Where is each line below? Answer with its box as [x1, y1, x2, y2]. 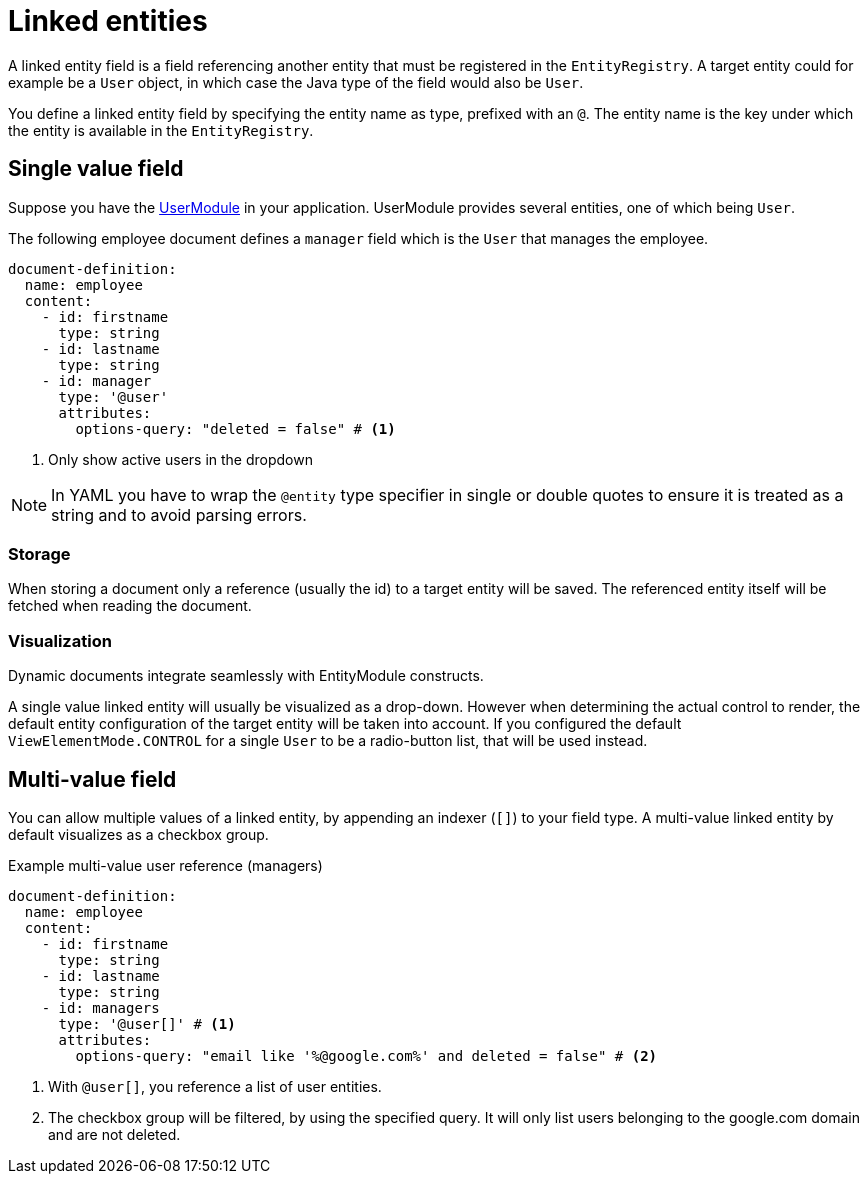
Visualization [8, 630, 112, 651]
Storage [8, 543, 71, 564]
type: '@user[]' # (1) [58, 1015, 236, 1032]
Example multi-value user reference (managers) [8, 856, 323, 874]
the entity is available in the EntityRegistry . [8, 121, 314, 139]
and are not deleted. [48, 1125, 181, 1143]
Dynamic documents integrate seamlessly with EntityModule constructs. [8, 667, 484, 685]
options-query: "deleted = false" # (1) [75, 420, 396, 437]
